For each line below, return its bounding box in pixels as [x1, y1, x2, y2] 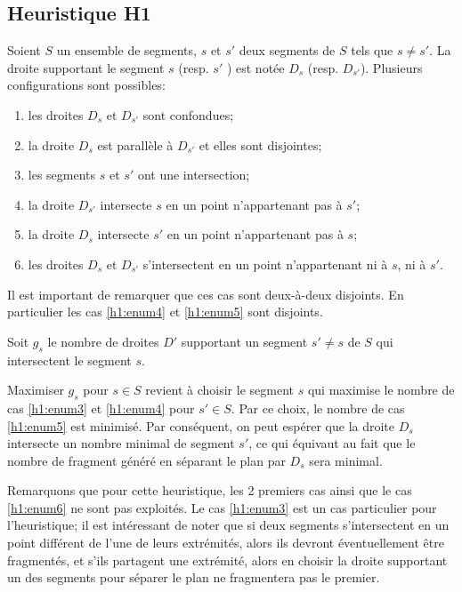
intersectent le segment [7, 350, 132, 369]
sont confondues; [142, 105, 234, 124]
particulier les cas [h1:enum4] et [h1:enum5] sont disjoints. [7, 302, 323, 321]
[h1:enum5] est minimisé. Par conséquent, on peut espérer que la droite [7, 416, 395, 435]
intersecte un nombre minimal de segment [7, 434, 235, 452]
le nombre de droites [47, 332, 159, 350]
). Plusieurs [360, 58, 423, 76]
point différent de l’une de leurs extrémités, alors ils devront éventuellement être [7, 533, 444, 552]
